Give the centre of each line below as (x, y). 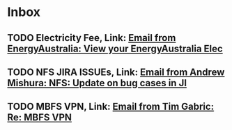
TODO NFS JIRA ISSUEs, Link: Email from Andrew (116, 72)
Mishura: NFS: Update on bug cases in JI (97, 83)
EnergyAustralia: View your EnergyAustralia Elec (115, 48)
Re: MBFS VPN (39, 118)
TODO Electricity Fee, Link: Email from (92, 38)
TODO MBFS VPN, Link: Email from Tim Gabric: (111, 107)
